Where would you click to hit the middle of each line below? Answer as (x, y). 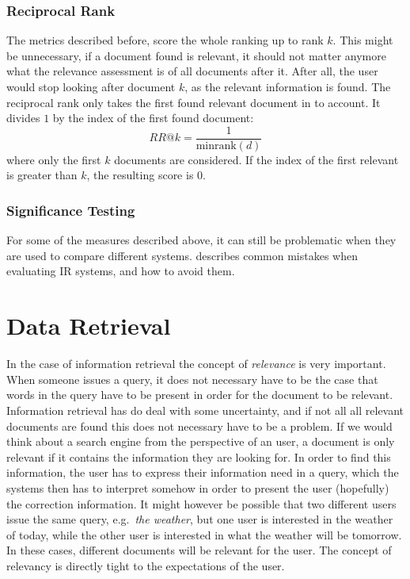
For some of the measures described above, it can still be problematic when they (201, 240)
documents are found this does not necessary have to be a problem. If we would (199, 426)
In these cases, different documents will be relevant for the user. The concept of (199, 550)
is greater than (42, 175)
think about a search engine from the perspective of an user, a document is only (201, 441)
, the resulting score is (140, 175)
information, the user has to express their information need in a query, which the (203, 472)
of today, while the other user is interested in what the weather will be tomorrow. (204, 534)
